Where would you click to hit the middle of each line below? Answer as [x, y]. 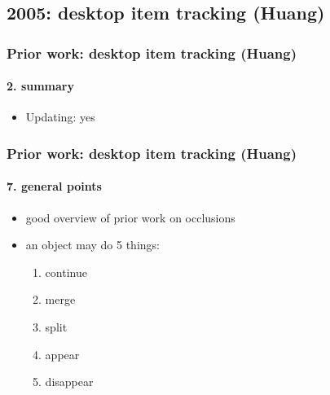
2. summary [40, 86]
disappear [69, 382]
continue [66, 272]
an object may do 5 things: [92, 245]
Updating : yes [60, 117]
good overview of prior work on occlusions [130, 217]
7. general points [54, 186]
